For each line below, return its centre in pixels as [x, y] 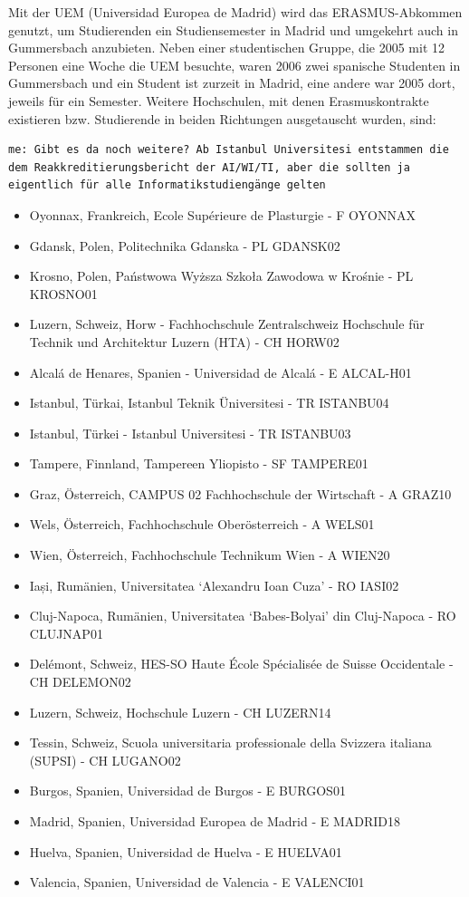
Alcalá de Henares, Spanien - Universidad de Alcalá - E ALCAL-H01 [220, 372]
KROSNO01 [63, 293]
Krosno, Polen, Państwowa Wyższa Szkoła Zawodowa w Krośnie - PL [221, 276]
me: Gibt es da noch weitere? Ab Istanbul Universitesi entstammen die [229, 150]
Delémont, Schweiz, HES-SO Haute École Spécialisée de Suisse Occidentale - [241, 664]
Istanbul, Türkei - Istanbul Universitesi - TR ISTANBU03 [190, 433]
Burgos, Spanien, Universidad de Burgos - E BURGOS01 [187, 791]
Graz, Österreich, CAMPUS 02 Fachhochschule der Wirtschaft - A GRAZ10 [240, 493]
